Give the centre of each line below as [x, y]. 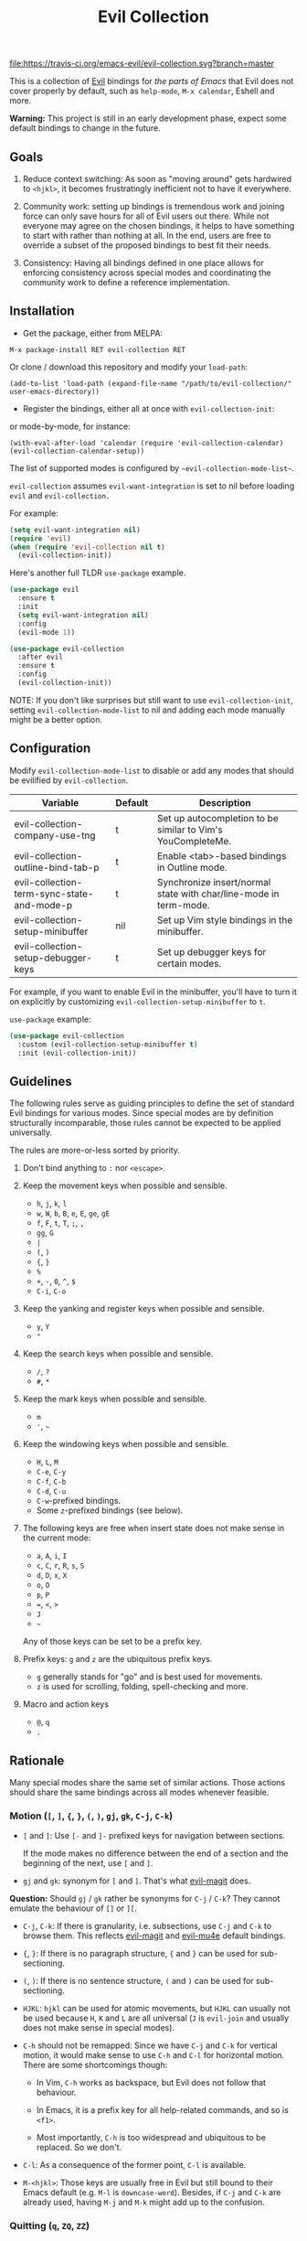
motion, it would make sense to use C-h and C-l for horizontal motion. [153, 2055]
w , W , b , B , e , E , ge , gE [73, 1213]
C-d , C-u [51, 1491]
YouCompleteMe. [194, 841]
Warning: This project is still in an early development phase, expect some [148, 118]
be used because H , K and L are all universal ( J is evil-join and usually [156, 2018]
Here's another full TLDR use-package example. [98, 573]
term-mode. [183, 905]
